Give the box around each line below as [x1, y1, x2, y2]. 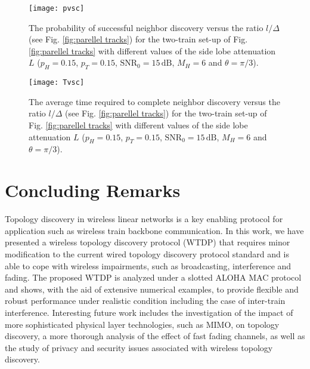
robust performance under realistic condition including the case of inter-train [5, 294, 286, 307]
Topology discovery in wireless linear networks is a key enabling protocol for [5, 213, 283, 225]
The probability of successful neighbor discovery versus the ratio [29, 21, 263, 33]
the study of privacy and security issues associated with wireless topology [5, 341, 273, 353]
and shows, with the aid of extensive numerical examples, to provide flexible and [5, 282, 299, 295]
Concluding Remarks [5, 178, 181, 202]
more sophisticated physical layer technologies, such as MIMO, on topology [5, 318, 280, 330]
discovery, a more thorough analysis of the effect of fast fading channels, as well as [5, 330, 305, 342]
